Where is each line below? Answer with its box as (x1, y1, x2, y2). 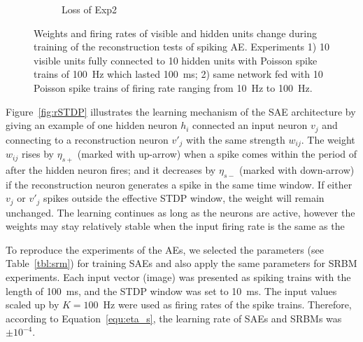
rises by (21, 146, 54, 161)
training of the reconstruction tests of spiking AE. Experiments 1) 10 (34, 39, 329, 54)
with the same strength (186, 132, 285, 146)
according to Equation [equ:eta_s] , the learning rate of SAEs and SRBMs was (6, 310, 342, 325)
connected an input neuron (192, 118, 308, 132)
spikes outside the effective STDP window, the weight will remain (43, 191, 325, 205)
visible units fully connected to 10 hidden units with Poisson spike (34, 53, 318, 67)
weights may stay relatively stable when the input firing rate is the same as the (6, 219, 345, 233)
